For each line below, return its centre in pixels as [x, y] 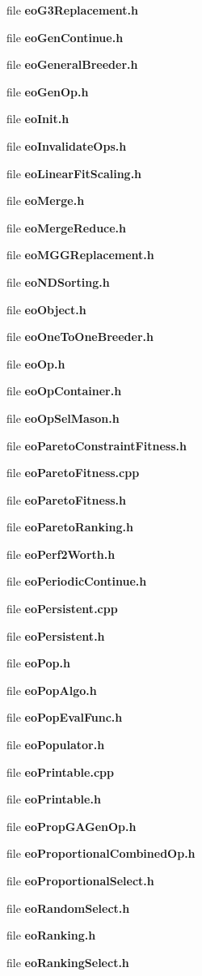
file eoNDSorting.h [58, 281]
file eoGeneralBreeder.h [72, 64]
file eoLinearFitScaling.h [74, 173]
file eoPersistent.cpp [62, 609]
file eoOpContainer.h [64, 391]
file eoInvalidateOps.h [67, 145]
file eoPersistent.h [56, 635]
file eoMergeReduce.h [67, 227]
